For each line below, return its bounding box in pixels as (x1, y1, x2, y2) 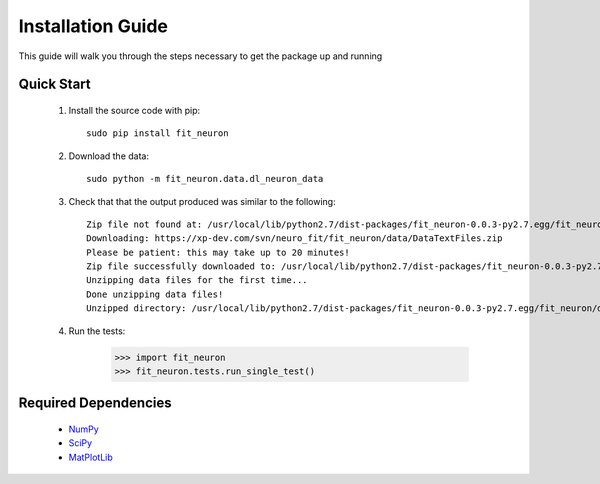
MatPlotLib (68, 451, 114, 463)
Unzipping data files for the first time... (86, 275, 309, 286)
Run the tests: (68, 325, 126, 337)
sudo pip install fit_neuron (86, 128, 229, 139)
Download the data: (68, 150, 150, 162)
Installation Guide (18, 15, 169, 37)
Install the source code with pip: (68, 104, 201, 116)
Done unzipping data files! (86, 288, 224, 300)
